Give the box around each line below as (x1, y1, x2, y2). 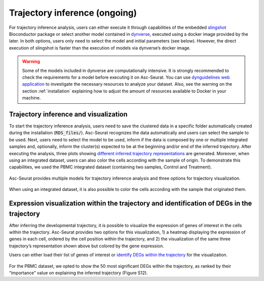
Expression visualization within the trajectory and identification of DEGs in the (9, 199, 252, 208)
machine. (22, 95, 41, 101)
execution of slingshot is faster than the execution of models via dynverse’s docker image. (9, 45, 191, 51)
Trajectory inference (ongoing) (9, 7, 137, 18)
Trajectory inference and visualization (9, 110, 128, 118)
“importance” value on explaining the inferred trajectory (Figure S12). (9, 270, 148, 276)
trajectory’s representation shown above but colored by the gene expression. (9, 243, 164, 249)
